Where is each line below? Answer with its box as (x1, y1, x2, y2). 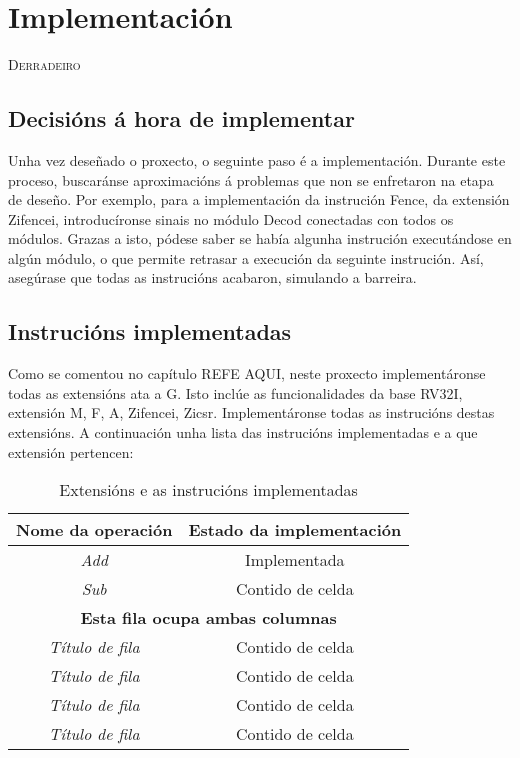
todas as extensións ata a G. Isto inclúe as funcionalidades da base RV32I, (8, 382, 463, 403)
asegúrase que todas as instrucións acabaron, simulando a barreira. (8, 267, 417, 288)
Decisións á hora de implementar (8, 103, 355, 134)
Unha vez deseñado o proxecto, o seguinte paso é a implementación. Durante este (8, 149, 506, 170)
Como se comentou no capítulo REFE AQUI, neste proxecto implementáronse (8, 363, 486, 384)
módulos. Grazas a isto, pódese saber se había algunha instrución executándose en (8, 228, 512, 249)
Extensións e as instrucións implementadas (59, 478, 358, 502)
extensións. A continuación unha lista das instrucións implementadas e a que (8, 422, 478, 443)
